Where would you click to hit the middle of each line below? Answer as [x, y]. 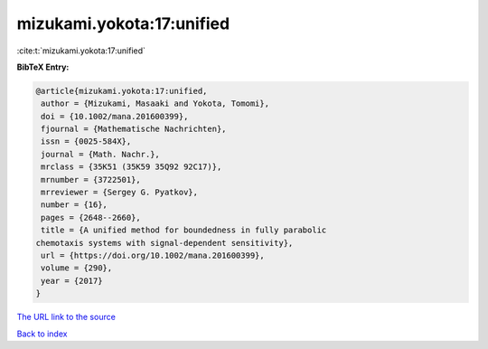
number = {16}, [75, 205]
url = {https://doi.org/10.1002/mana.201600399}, [153, 255]
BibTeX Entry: [43, 67]
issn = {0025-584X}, [86, 141]
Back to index [42, 334]
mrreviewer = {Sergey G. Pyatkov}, [120, 193]
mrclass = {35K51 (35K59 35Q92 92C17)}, [131, 167]
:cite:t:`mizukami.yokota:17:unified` [81, 51]
